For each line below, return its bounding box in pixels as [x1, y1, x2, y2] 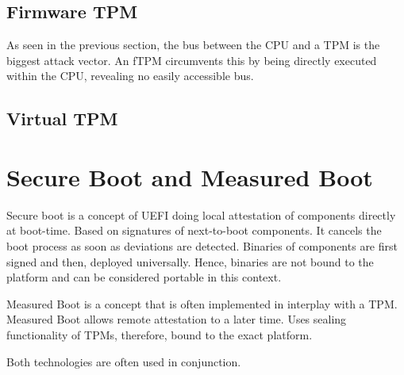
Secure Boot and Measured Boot [6, 160, 373, 193]
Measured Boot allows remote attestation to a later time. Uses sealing [6, 311, 347, 327]
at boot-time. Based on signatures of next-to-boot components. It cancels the [6, 222, 382, 239]
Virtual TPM [6, 106, 118, 131]
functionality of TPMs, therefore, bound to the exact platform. [6, 327, 313, 343]
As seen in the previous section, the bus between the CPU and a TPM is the [6, 36, 380, 53]
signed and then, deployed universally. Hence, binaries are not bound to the [6, 253, 374, 270]
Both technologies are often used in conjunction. [6, 353, 241, 369]
